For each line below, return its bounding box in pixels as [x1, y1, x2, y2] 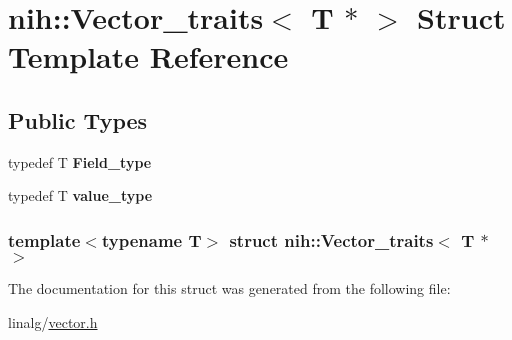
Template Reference [8, 36, 289, 77]
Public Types [8, 104, 148, 135]
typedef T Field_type [8, 151, 152, 172]
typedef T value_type [8, 185, 153, 206]
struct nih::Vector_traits [229, 227, 434, 252]
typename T [101, 227, 202, 252]
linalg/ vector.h [8, 311, 98, 332]
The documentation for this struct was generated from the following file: [8, 278, 451, 299]
